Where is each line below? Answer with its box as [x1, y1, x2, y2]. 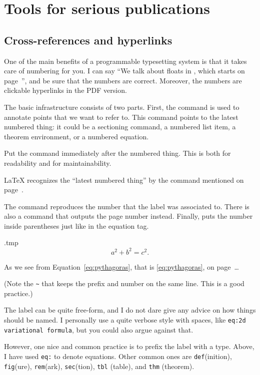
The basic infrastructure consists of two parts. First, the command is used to [4, 101, 239, 112]
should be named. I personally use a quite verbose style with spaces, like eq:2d [4, 315, 246, 325]
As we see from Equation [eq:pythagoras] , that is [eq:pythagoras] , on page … [4, 261, 239, 272]
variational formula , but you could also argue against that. [4, 324, 193, 335]
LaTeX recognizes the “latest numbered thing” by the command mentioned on [4, 174, 244, 185]
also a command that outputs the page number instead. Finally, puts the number [4, 211, 253, 221]
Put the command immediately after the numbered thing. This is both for [4, 148, 231, 158]
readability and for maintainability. [4, 157, 111, 168]
